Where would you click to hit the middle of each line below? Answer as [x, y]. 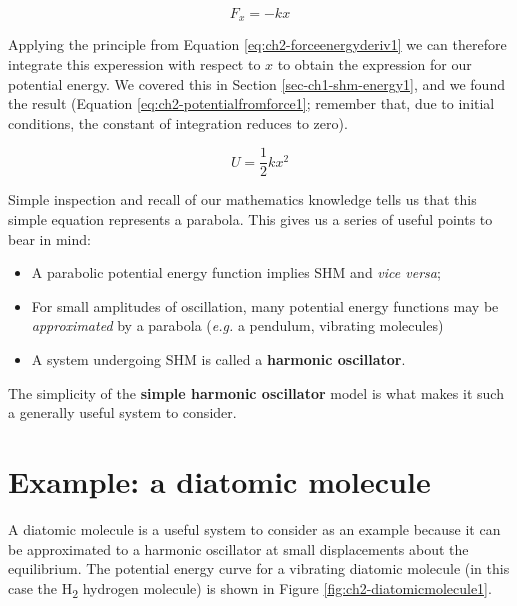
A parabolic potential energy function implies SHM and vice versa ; [236, 272]
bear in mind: [49, 238]
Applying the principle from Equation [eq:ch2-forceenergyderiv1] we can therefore [257, 44]
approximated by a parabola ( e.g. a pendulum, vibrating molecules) [237, 325]
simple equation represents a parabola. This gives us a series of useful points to [250, 219]
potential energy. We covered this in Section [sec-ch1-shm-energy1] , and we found [256, 83]
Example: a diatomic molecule [219, 481]
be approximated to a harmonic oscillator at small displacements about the [238, 548]
